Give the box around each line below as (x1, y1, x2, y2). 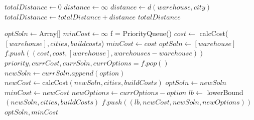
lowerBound (207, 86, 243, 97)
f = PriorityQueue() (110, 28, 172, 38)
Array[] (39, 28, 61, 38)
